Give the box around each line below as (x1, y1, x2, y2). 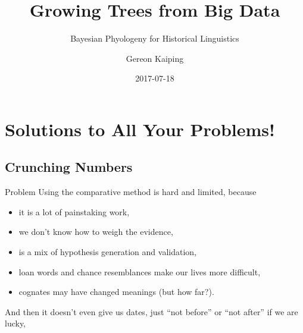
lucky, (5, 317, 26, 329)
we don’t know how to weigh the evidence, (18, 225, 173, 238)
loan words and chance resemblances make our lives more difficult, (18, 265, 261, 278)
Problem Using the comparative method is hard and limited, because (5, 186, 257, 198)
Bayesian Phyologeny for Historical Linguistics (70, 32, 239, 45)
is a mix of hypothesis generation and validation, (18, 246, 196, 258)
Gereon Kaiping (126, 52, 184, 64)
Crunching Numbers (5, 158, 133, 176)
